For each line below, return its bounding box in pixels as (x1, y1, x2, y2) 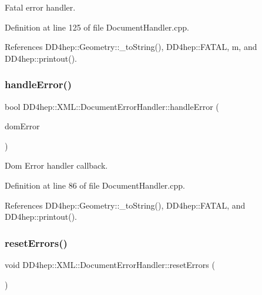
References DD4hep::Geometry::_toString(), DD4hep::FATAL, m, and (5, 41, 257, 53)
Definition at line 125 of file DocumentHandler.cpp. (5, 21, 189, 33)
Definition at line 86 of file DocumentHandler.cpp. (5, 179, 185, 191)
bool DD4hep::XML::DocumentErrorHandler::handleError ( (5, 100, 219, 112)
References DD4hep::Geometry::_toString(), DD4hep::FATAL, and (5, 199, 246, 211)
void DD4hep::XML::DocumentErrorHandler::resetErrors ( (5, 258, 215, 270)
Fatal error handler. (5, 1, 76, 13)
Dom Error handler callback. (5, 159, 108, 172)
